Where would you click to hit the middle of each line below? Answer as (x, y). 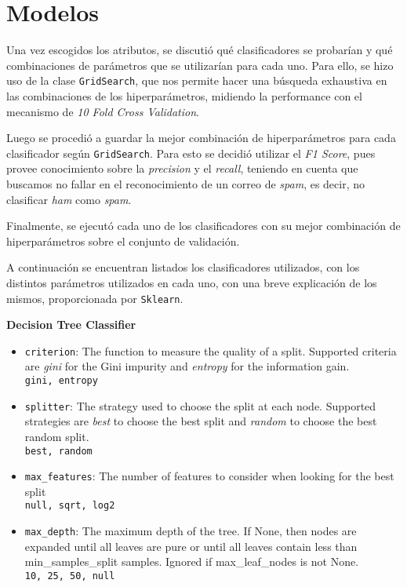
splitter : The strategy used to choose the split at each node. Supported (200, 405)
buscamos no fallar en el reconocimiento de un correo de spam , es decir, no (186, 184)
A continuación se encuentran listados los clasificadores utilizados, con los (183, 267)
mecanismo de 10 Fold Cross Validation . (103, 111)
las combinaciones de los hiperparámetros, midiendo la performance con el (184, 95)
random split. (57, 436)
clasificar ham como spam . (69, 199)
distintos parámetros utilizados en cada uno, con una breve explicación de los (192, 282)
